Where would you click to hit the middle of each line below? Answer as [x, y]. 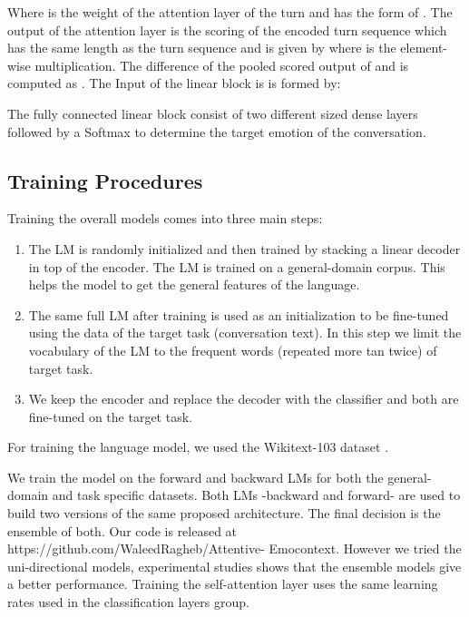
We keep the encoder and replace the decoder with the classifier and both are [244, 399]
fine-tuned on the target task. [110, 416]
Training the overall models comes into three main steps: [165, 218]
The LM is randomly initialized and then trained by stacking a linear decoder [244, 248]
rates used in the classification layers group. [128, 602]
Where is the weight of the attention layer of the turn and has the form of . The [230, 12]
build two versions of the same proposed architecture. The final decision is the [224, 513]
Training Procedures [105, 180]
